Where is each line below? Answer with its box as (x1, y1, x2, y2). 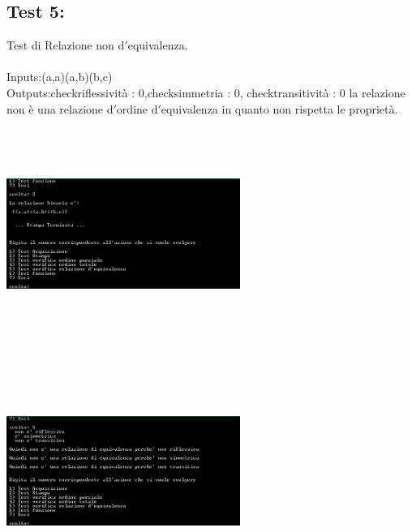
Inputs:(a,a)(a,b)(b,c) (6, 68, 113, 85)
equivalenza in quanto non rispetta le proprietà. (161, 100, 398, 117)
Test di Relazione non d (6, 36, 125, 54)
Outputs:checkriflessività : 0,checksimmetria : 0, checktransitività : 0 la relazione (6, 84, 406, 101)
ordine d (116, 100, 158, 117)
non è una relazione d (6, 100, 114, 117)
